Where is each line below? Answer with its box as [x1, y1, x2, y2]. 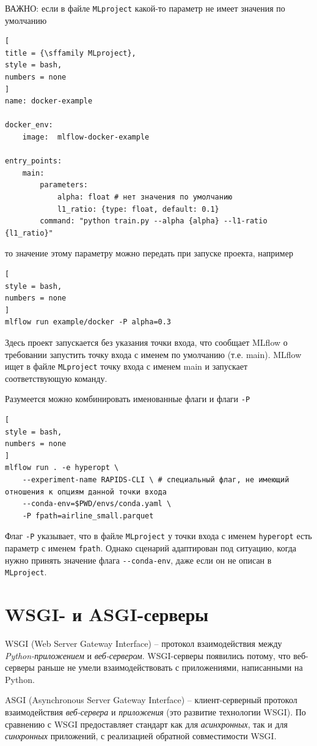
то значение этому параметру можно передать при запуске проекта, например [5, 247, 293, 259]
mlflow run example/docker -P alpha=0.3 [5, 318, 172, 327]
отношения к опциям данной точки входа [5, 487, 167, 496]
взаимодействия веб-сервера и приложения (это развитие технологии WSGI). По [5, 706, 306, 718]
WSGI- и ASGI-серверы [5, 602, 209, 627]
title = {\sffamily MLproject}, [5, 48, 136, 58]
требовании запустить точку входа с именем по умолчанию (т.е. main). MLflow [5, 348, 302, 360]
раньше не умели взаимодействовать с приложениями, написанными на [37, 661, 303, 674]
